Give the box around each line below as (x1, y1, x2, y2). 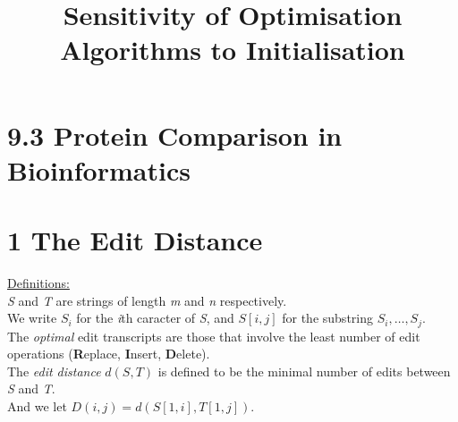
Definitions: (7, 274, 70, 292)
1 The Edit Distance (7, 222, 263, 258)
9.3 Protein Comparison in (7, 116, 343, 153)
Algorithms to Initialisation (60, 31, 405, 68)
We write (7, 308, 57, 327)
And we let (7, 397, 67, 416)
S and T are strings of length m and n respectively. (7, 291, 287, 309)
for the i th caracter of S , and (76, 308, 234, 327)
